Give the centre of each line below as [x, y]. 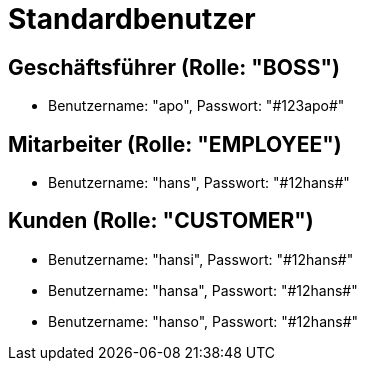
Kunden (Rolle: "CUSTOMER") [161, 221]
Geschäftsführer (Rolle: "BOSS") [174, 67]
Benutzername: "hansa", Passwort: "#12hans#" [203, 290]
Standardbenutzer [132, 19]
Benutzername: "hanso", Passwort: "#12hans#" [203, 321]
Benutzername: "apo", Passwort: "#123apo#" [196, 106]
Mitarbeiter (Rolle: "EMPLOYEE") [175, 144]
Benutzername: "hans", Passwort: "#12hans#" [199, 183]
